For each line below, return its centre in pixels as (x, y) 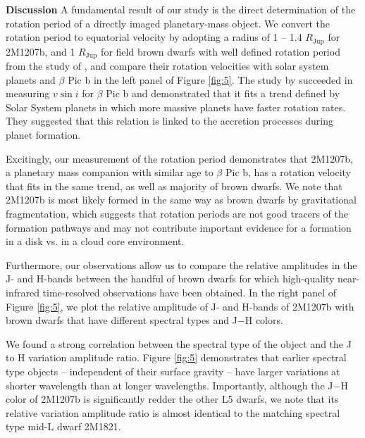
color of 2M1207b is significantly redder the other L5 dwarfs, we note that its (172, 399)
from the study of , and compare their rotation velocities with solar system (167, 66)
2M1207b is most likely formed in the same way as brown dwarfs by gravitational (181, 200)
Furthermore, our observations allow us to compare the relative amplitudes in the (181, 264)
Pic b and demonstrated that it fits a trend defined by (223, 93)
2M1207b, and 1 (41, 51)
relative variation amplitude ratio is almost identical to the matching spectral (173, 412)
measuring (28, 93)
